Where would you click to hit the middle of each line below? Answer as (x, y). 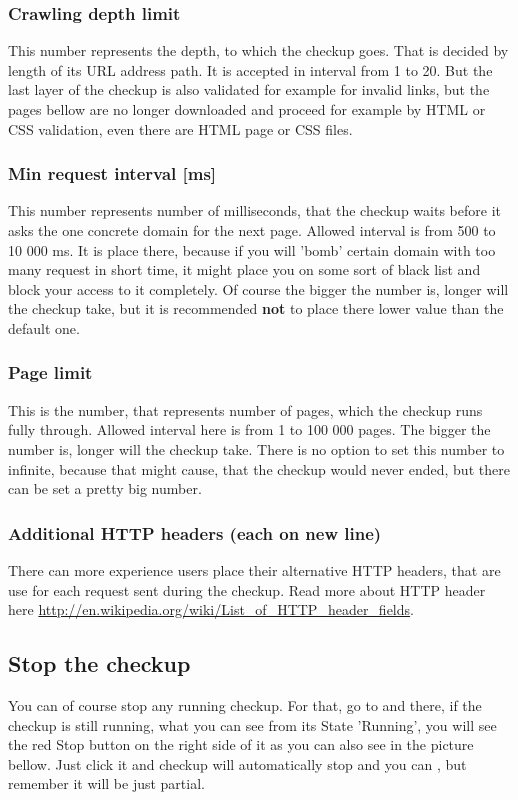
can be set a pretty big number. (105, 488)
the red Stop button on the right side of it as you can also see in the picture (241, 744)
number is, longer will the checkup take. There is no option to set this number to (256, 448)
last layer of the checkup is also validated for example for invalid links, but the (249, 89)
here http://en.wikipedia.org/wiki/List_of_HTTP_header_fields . (211, 609)
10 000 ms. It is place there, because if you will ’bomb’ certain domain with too (252, 249)
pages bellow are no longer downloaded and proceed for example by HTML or (247, 109)
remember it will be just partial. (106, 783)
